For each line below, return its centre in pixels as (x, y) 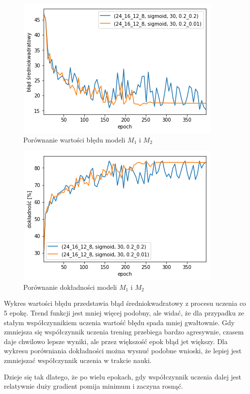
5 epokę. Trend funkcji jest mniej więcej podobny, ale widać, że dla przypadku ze (124, 312)
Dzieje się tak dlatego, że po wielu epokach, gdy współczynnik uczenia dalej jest (123, 376)
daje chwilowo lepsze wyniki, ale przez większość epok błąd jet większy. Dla (116, 341)
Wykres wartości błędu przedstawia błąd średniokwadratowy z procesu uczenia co (125, 303)
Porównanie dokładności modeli (70, 287)
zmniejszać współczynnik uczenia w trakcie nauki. (78, 360)
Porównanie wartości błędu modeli (74, 139)
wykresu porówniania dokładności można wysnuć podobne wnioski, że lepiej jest (123, 351)
